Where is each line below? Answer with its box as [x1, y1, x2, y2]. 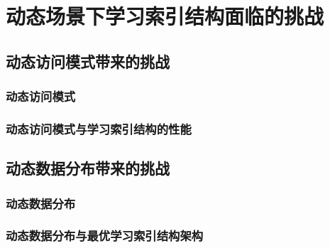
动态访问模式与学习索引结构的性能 [6, 119, 192, 137]
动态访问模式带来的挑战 [6, 50, 170, 72]
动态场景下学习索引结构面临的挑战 [6, 1, 324, 31]
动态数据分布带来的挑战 [6, 157, 170, 179]
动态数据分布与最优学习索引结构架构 [6, 227, 204, 244]
